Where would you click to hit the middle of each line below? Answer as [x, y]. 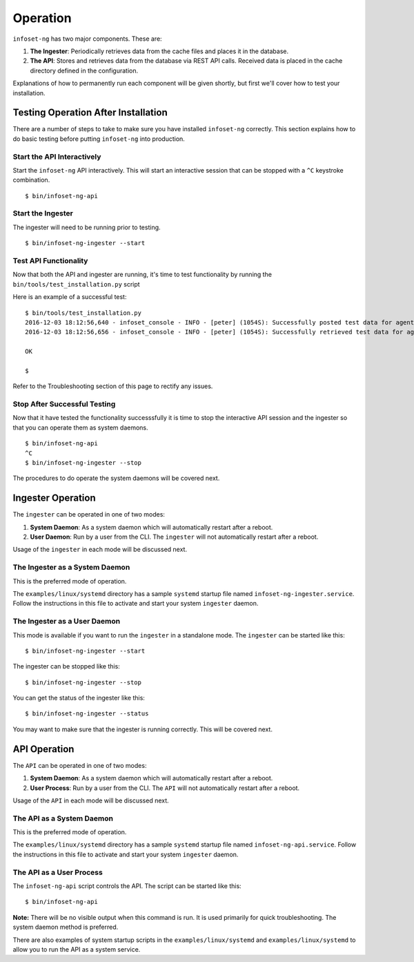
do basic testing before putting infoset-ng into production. [99, 139]
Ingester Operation [54, 498]
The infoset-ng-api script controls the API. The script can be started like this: [127, 886]
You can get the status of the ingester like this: [79, 698]
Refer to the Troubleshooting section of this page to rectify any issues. [113, 386]
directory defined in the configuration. [84, 70]
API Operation [43, 749]
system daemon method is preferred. [66, 927]
